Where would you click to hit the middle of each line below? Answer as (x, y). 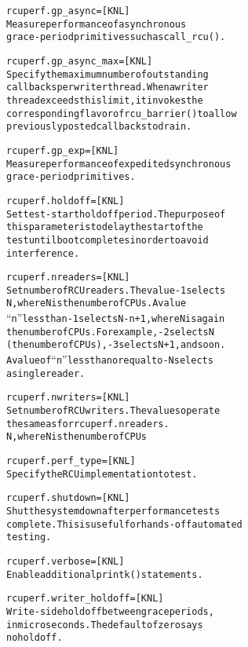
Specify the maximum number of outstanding (108, 74)
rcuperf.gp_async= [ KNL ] (68, 11)
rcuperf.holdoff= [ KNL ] (66, 201)
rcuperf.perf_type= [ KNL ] (71, 461)
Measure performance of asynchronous (97, 24)
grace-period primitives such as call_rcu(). (116, 37)
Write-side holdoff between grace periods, (110, 611)
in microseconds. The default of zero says (105, 625)
